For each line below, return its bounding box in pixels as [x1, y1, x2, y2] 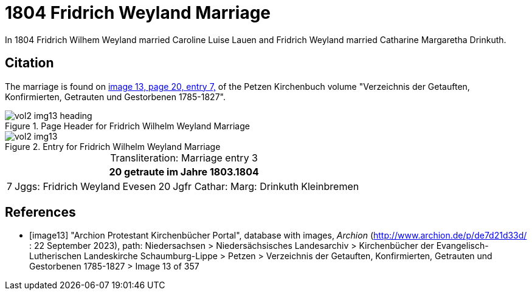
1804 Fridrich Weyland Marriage [5, 2, 271, 23]
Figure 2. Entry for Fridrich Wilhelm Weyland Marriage [5, 141, 221, 152]
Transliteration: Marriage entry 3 [110, 151, 258, 164]
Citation [5, 55, 54, 71]
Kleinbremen [301, 180, 359, 192]
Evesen [122, 180, 156, 192]
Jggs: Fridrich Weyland [15, 180, 120, 192]
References [5, 205, 76, 220]
